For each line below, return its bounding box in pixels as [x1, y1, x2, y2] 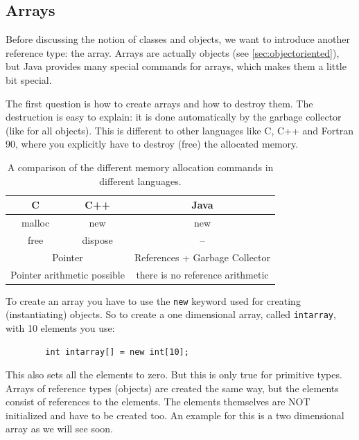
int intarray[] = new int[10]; [45, 346, 189, 357]
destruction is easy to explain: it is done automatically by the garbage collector [6, 109, 342, 124]
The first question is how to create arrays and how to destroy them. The [6, 96, 313, 110]
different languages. [99, 173, 182, 188]
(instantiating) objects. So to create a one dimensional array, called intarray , [6, 307, 336, 322]
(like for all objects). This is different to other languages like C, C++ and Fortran [6, 123, 353, 137]
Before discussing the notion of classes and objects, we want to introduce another [6, 32, 351, 46]
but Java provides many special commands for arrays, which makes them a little [6, 59, 347, 73]
